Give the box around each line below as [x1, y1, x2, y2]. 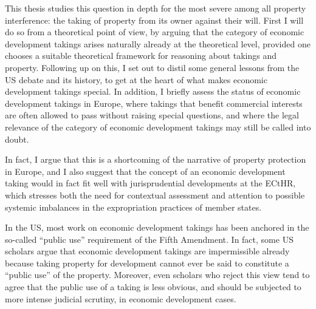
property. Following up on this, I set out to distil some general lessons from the [5, 61, 300, 73]
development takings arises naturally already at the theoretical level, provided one [5, 37, 311, 50]
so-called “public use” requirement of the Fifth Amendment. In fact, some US [5, 233, 294, 245]
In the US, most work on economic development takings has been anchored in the [5, 221, 309, 234]
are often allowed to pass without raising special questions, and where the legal [5, 109, 299, 121]
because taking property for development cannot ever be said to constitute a [5, 256, 289, 269]
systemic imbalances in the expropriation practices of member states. [5, 200, 262, 213]
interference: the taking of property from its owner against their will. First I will [5, 13, 304, 26]
